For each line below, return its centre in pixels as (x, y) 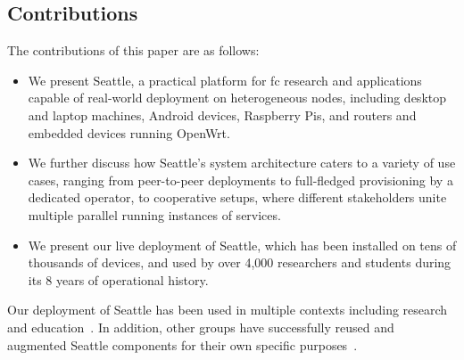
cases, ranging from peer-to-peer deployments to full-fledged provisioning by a (240, 180)
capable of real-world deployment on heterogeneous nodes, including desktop (237, 98)
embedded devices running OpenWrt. (129, 132)
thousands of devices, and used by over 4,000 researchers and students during (240, 262)
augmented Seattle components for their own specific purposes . (182, 344)
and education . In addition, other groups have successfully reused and (201, 327)
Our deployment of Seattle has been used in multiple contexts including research (228, 310)
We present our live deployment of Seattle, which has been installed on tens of (242, 245)
